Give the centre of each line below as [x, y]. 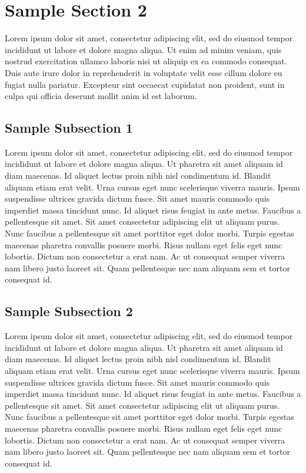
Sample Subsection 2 [69, 311]
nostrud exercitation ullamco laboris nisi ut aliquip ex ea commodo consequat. [146, 61]
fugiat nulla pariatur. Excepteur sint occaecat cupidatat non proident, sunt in [145, 84]
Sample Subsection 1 [69, 128]
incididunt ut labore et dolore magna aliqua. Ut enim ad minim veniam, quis [143, 49]
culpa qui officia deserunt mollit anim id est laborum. [101, 96]
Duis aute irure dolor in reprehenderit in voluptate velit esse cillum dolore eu [144, 72]
